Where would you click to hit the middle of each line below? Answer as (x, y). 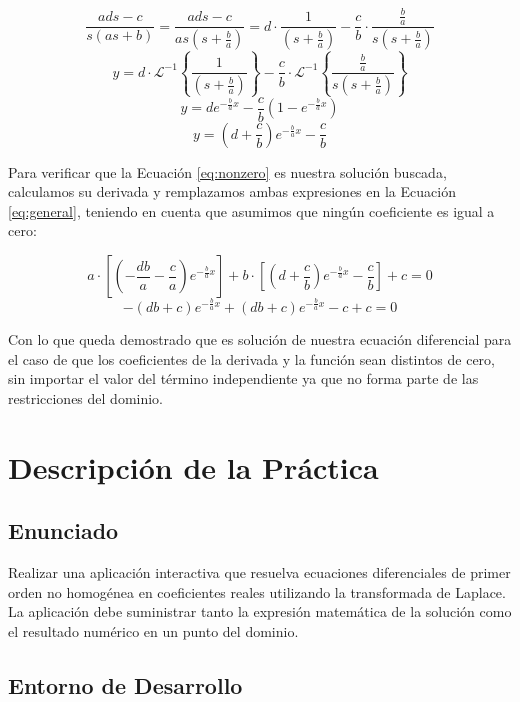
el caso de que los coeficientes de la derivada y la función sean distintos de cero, (251, 358)
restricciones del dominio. (86, 397)
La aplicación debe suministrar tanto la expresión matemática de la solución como (260, 611)
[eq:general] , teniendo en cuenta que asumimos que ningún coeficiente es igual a (251, 210)
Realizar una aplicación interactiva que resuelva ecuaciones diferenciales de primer (259, 571)
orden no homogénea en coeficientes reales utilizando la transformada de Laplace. (257, 591)
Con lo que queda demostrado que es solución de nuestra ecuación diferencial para (260, 338)
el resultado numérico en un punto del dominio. (153, 630)
